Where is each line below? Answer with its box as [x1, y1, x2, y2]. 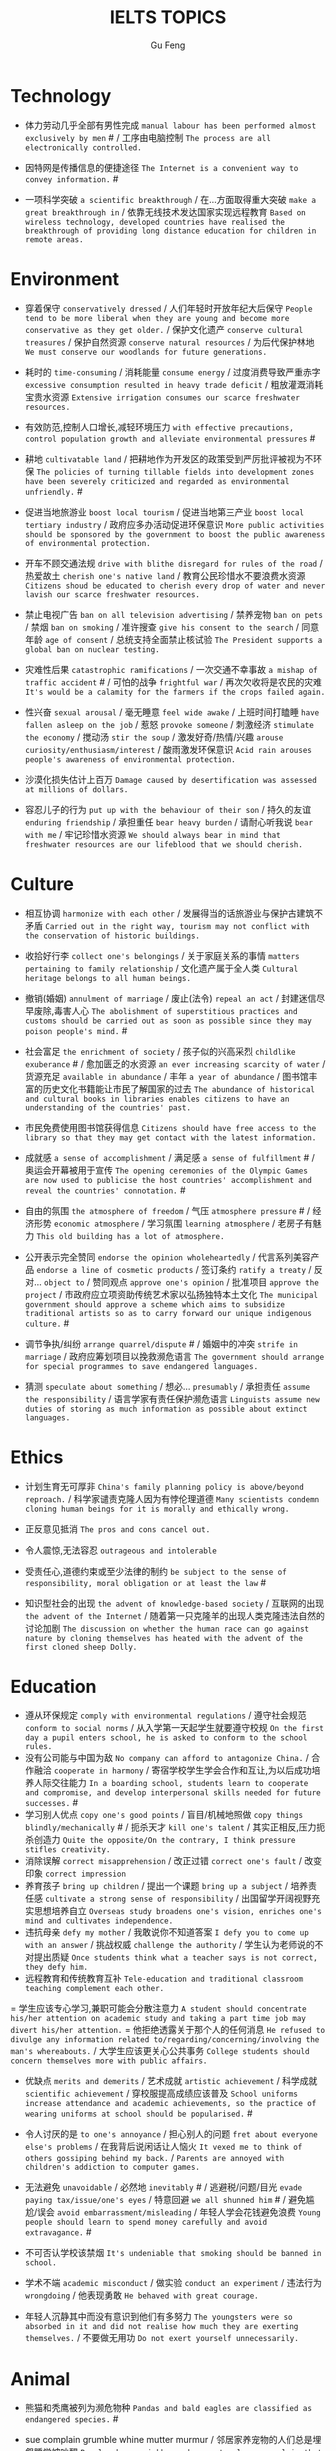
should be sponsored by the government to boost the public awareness [24, 529, 326, 540]
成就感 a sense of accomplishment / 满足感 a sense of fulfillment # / [24, 1151, 315, 1163]
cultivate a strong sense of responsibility [44, 1894, 234, 1905]
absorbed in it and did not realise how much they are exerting [24, 2322, 299, 2332]
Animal [10, 2367, 71, 2390]
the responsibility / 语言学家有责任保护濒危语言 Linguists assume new [24, 1392, 320, 1405]
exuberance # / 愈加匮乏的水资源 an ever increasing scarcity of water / [24, 1057, 326, 1070]
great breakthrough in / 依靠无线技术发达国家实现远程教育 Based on [24, 206, 307, 218]
